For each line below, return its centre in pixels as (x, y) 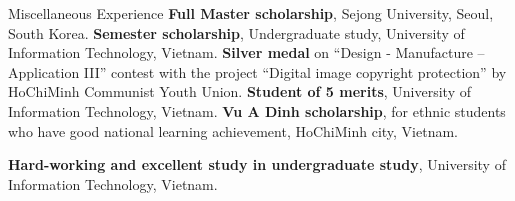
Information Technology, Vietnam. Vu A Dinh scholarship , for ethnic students (257, 110)
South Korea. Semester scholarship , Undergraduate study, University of (236, 32)
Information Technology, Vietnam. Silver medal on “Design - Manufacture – (246, 52)
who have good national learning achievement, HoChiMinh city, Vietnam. (233, 130)
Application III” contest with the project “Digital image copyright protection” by (257, 71)
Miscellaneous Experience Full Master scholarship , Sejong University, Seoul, (251, 13)
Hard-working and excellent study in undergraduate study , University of (257, 164)
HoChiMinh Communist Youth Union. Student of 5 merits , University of (239, 91)
